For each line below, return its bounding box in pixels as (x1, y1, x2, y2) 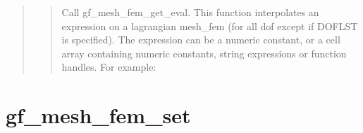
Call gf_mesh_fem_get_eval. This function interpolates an (61, 5, 319, 19)
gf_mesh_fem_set (6, 101, 191, 129)
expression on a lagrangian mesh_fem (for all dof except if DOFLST (61, 18, 358, 33)
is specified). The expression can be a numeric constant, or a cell (61, 32, 340, 47)
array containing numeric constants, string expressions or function (61, 45, 347, 60)
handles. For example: (61, 59, 156, 74)
